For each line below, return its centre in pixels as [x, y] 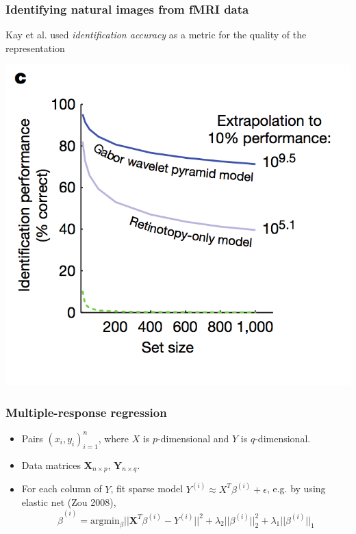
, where [114, 438]
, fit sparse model [147, 488]
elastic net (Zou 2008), [69, 502]
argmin [105, 521]
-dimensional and [193, 438]
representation [35, 48]
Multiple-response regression [86, 412]
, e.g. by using [296, 488]
